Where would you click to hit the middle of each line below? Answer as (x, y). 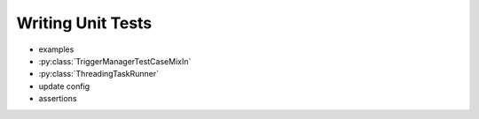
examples (56, 49)
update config (64, 86)
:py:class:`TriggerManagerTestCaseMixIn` (115, 61)
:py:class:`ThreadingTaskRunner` (99, 74)
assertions (58, 99)
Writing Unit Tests (84, 23)
